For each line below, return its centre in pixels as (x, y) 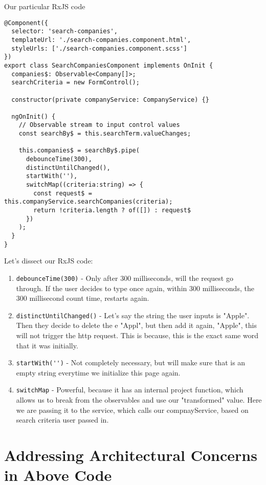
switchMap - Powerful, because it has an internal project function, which (130, 390)
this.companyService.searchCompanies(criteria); (88, 202)
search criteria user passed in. (62, 420)
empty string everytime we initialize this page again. (98, 372)
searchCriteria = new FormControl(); (75, 83)
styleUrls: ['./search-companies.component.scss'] (99, 48)
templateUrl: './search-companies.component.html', (101, 40)
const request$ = (63, 193)
